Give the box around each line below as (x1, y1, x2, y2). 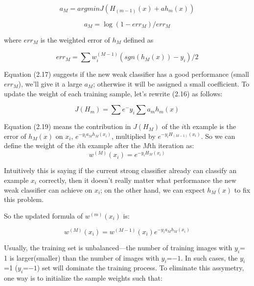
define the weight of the (4, 140, 75, 151)
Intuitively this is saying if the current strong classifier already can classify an (4, 165, 237, 176)
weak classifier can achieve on (4, 184, 92, 195)
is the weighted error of (40, 35, 110, 44)
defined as (123, 35, 154, 44)
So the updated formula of (4, 210, 83, 220)
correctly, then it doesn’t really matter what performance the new (39, 175, 236, 185)
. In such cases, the (181, 252, 238, 263)
